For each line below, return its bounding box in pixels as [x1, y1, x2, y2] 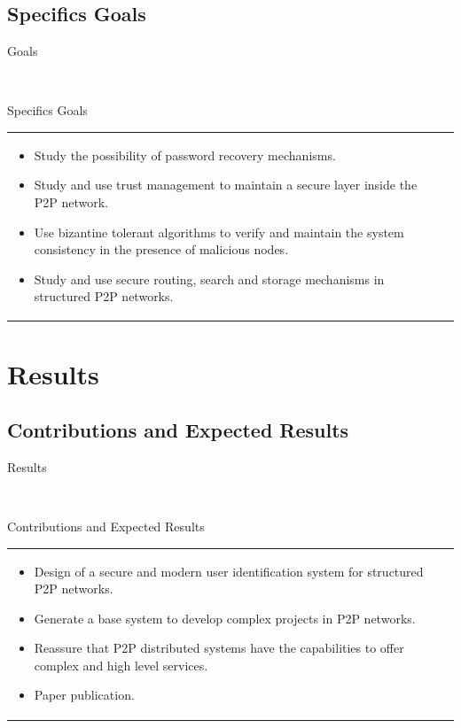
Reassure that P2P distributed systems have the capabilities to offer [34, 639, 404, 657]
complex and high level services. [34, 655, 208, 674]
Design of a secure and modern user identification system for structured [34, 561, 424, 580]
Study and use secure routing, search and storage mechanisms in [34, 269, 385, 288]
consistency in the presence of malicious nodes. [34, 240, 289, 259]
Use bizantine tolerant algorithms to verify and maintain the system [34, 222, 404, 241]
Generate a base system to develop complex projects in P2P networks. [34, 608, 416, 627]
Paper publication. [34, 685, 135, 704]
